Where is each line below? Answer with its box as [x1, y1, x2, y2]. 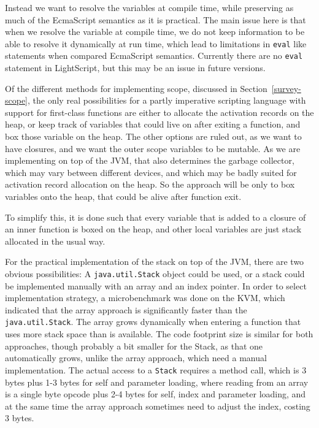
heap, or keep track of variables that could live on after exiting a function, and [5, 118, 301, 131]
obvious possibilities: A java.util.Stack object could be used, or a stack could [5, 267, 305, 280]
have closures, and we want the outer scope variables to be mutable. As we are [5, 142, 301, 155]
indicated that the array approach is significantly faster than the [5, 303, 247, 316]
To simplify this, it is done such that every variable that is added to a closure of [5, 210, 306, 223]
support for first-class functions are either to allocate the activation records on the [5, 105, 314, 118]
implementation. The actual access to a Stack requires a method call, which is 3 [5, 363, 307, 376]
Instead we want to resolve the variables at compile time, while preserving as [5, 1, 294, 13]
